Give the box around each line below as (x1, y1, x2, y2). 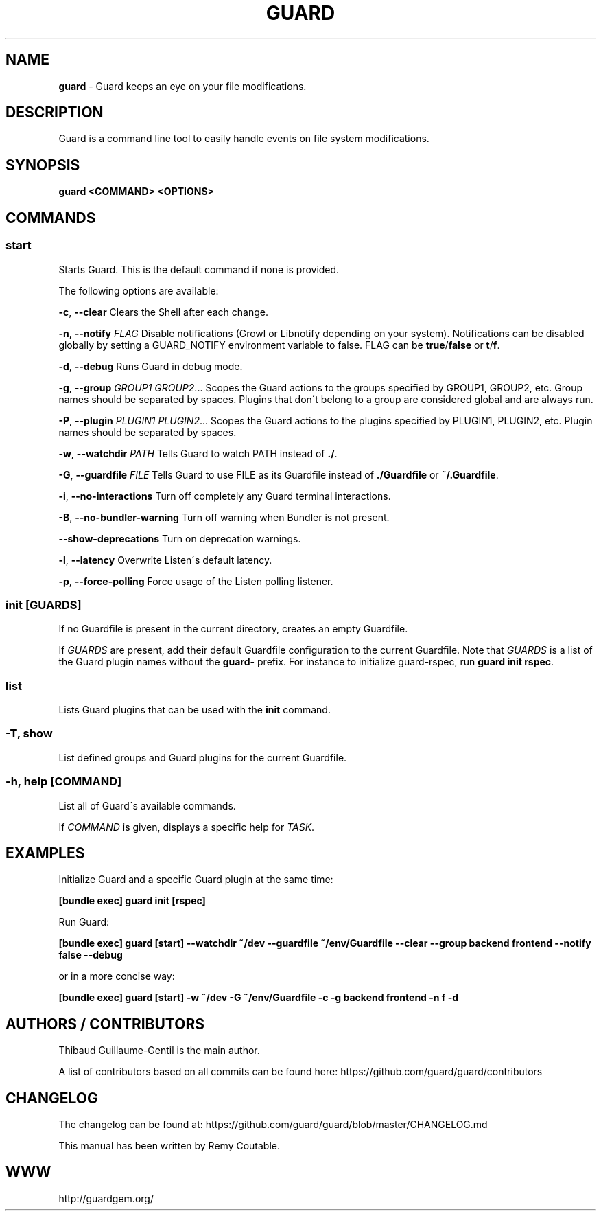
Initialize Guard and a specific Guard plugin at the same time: (58, 873, 333, 886)
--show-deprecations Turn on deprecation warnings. (58, 532, 301, 544)
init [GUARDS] (5, 597, 82, 612)
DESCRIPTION (5, 104, 104, 122)
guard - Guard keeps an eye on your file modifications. (58, 80, 307, 92)
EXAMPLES (5, 844, 85, 862)
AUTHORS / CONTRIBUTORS (5, 1015, 204, 1033)
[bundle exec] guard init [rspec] (58, 895, 206, 907)
